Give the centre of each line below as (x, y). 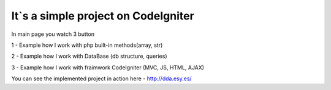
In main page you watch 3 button (53, 34)
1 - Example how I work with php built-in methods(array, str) (87, 45)
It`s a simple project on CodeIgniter (103, 16)
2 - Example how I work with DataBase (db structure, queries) (89, 56)
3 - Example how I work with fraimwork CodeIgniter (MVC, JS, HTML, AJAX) (108, 67)
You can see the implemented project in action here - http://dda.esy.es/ (102, 78)
